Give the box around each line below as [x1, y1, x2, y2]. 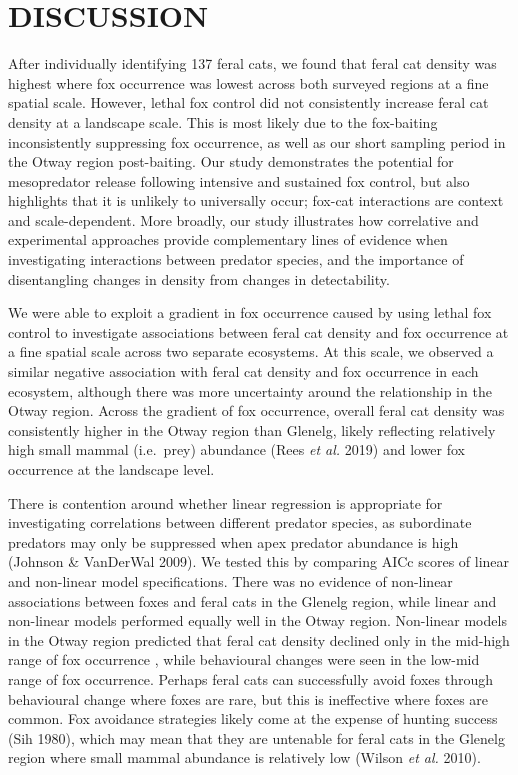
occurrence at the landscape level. [8, 459, 215, 479]
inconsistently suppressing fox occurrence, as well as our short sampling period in [8, 131, 506, 152]
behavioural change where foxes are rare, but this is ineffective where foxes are [8, 688, 489, 709]
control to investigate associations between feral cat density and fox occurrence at [8, 321, 509, 342]
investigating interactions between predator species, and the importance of [8, 249, 464, 270]
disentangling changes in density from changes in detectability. [8, 268, 390, 289]
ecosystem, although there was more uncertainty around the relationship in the [8, 380, 492, 401]
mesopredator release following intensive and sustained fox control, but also [8, 170, 470, 191]
